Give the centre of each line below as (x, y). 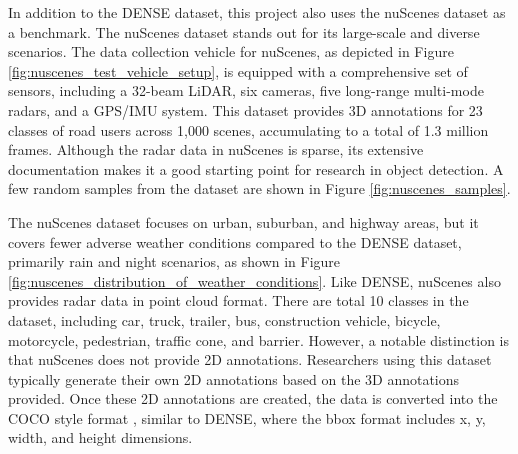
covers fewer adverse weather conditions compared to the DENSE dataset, (235, 241)
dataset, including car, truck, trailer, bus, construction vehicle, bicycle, (224, 319)
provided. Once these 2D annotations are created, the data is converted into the (253, 398)
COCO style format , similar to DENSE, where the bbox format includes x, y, (247, 417)
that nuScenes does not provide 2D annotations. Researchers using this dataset (250, 359)
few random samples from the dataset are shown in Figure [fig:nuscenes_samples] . (259, 188)
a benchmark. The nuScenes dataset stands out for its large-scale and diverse (244, 31)
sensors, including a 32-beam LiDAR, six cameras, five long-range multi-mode (246, 90)
